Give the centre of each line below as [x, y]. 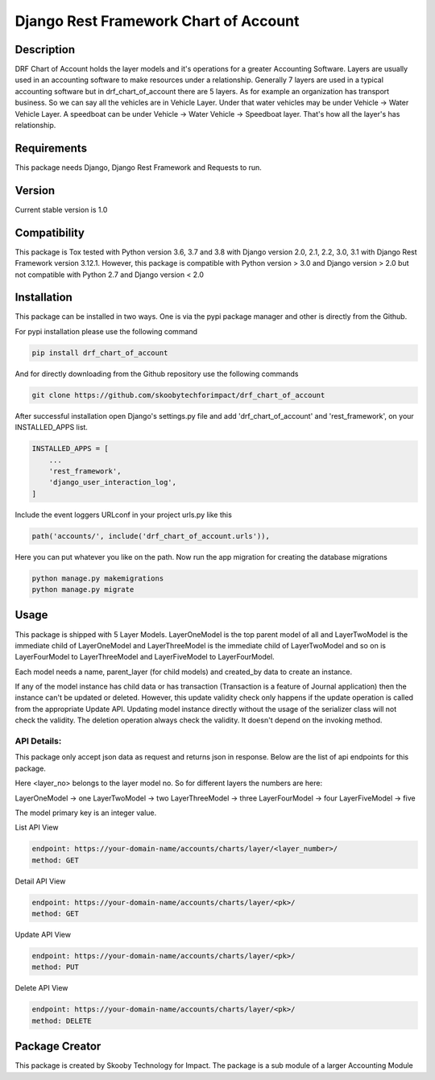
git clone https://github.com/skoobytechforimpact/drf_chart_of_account [178, 395]
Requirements [51, 148]
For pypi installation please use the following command [106, 331]
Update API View [43, 935]
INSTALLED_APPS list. [52, 428]
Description [45, 50]
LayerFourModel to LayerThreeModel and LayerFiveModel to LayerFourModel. [145, 657]
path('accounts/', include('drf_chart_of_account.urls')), [151, 536]
